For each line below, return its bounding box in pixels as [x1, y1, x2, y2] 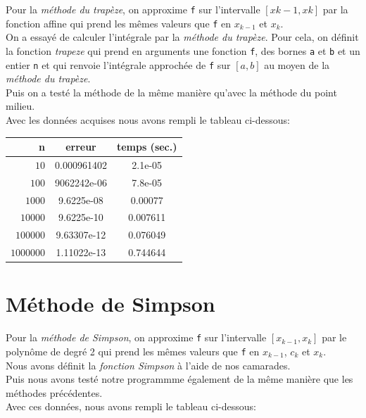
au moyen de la [264, 57, 330, 72]
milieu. [6, 99, 35, 113]
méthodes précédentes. [6, 385, 103, 400]
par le [322, 330, 347, 345]
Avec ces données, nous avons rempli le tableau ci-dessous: [6, 399, 256, 414]
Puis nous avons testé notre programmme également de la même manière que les [6, 372, 353, 386]
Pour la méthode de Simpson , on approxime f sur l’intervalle [6, 330, 267, 345]
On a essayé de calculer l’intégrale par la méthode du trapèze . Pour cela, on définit [6, 30, 359, 44]
